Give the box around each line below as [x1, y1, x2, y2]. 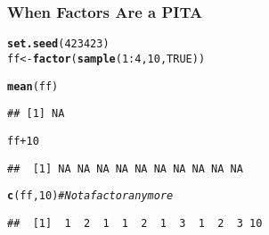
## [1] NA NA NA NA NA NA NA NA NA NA [7, 162, 243, 175]
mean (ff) [7, 80, 59, 93]
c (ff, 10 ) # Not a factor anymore [7, 189, 174, 203]
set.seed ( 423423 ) [7, 38, 110, 51]
